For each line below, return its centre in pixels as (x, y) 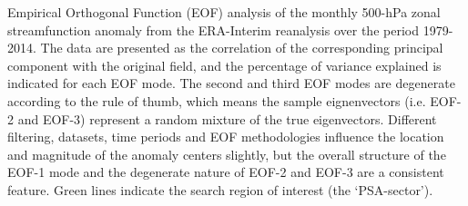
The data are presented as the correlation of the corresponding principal (242, 48)
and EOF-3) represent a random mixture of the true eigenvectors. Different (227, 118)
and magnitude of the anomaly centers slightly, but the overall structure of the (227, 154)
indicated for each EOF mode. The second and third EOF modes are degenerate (231, 83)
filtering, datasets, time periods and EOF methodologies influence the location (226, 137)
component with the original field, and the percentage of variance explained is (224, 65)
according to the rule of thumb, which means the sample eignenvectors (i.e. (217, 100)
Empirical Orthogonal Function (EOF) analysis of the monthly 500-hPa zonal (224, 12)
